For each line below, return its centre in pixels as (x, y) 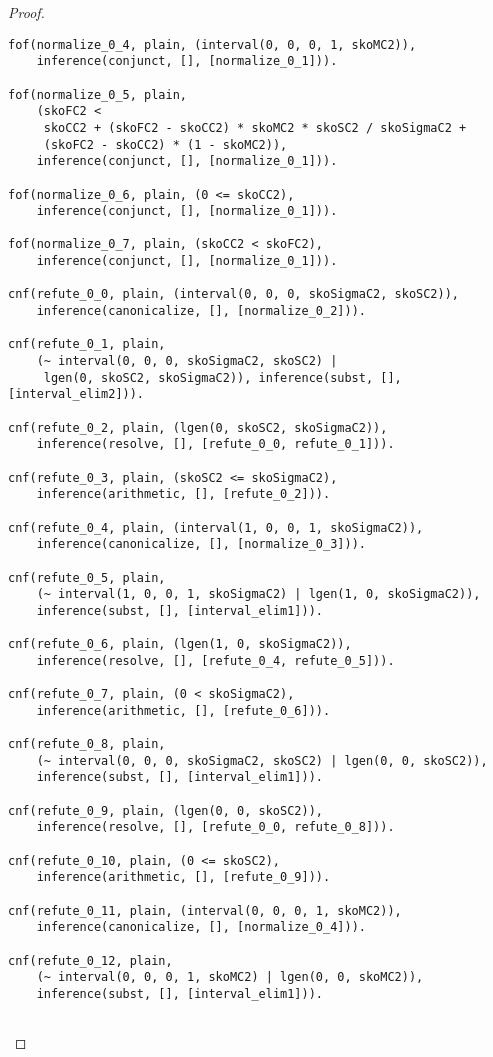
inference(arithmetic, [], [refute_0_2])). (183, 494)
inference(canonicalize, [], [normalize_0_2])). (201, 311)
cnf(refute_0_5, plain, (87, 577)
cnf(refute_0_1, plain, (87, 344)
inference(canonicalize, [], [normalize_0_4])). (201, 927)
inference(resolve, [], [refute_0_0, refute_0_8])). (215, 827)
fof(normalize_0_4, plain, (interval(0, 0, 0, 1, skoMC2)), (212, 44)
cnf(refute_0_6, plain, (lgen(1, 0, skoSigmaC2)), (180, 644)
